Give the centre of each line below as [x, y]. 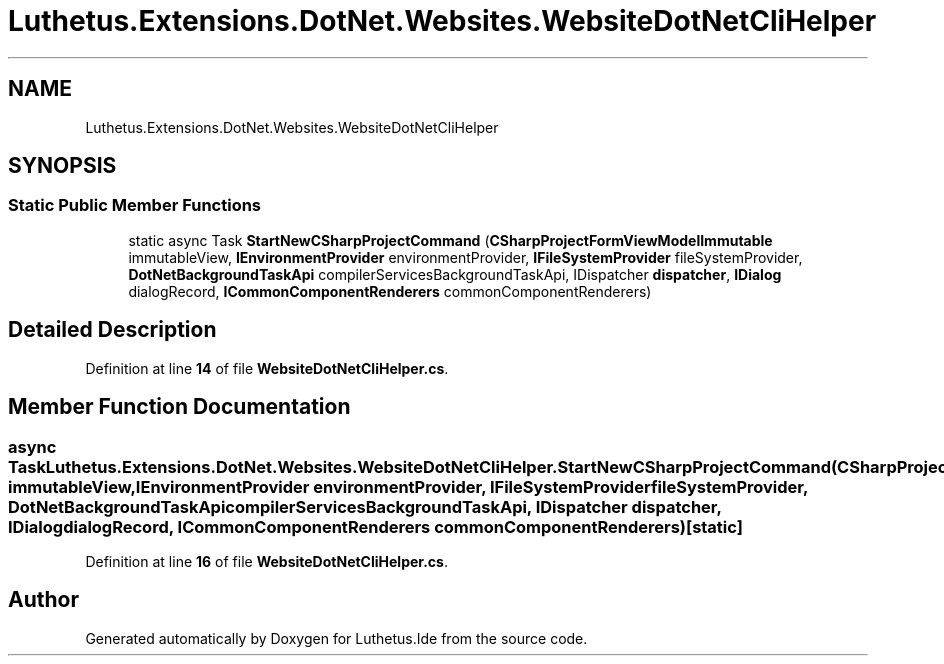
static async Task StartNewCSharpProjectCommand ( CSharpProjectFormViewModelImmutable [450, 240]
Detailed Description [112, 330]
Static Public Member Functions [135, 205]
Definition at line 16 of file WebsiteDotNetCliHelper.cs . [266, 561]
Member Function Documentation [179, 407]
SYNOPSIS [62, 166]
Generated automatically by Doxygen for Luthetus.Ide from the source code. [336, 638]
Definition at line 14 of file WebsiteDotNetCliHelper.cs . [267, 368]
